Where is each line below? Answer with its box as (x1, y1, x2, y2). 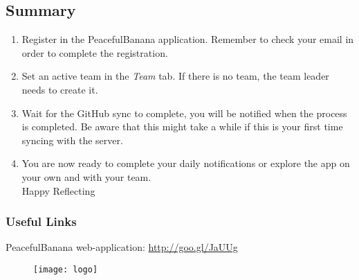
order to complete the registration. (21, 45, 168, 60)
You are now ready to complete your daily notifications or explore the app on (21, 156, 350, 170)
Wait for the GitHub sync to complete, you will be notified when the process (21, 105, 347, 120)
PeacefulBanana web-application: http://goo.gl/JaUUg (6, 240, 238, 254)
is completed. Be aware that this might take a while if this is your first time (21, 119, 343, 134)
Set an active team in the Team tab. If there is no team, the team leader (21, 69, 329, 83)
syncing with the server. (21, 132, 123, 147)
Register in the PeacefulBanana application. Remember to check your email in (21, 32, 354, 46)
